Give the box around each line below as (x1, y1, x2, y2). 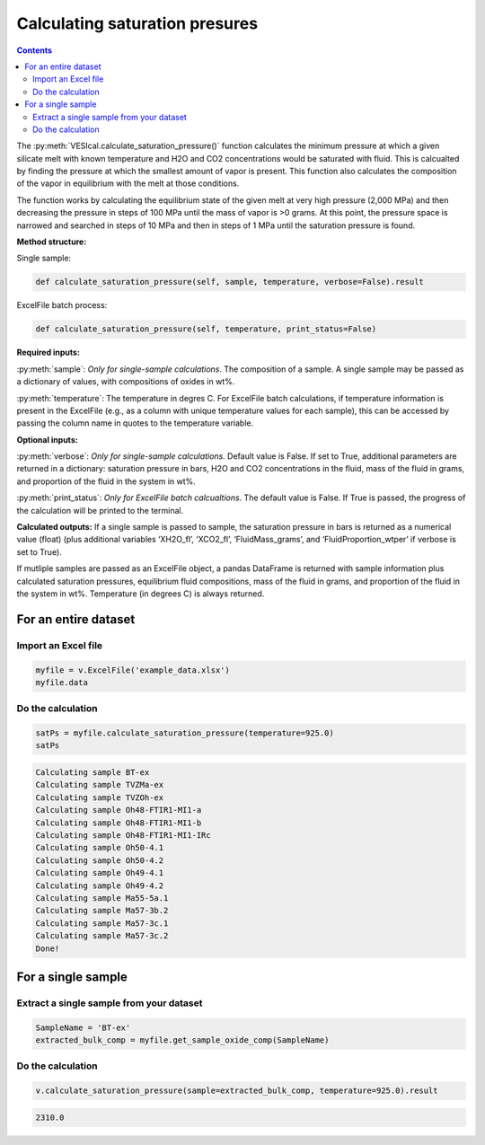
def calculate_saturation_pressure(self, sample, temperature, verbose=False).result (35, 277, 424, 287)
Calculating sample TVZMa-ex (35, 779, 164, 790)
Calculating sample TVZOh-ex (35, 792, 164, 803)
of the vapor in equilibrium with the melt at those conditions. (16, 178, 240, 189)
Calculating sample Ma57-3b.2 (35, 905, 169, 916)
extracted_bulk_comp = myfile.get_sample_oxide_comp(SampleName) (35, 1035, 330, 1045)
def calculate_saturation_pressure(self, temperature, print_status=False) (35, 324, 377, 334)
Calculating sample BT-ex (35, 768, 150, 778)
